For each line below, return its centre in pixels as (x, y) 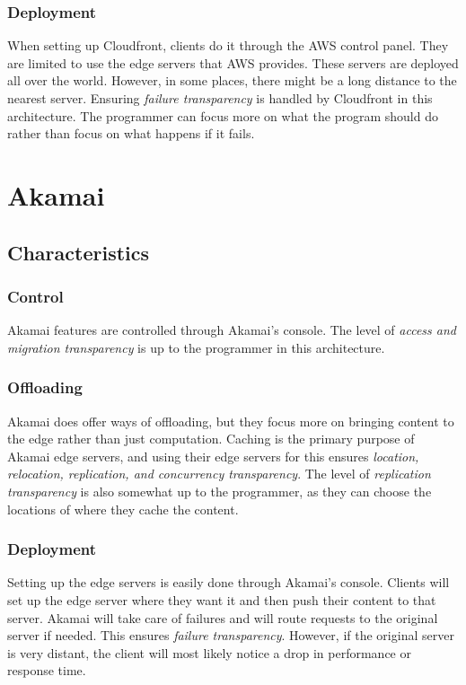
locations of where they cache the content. (123, 509)
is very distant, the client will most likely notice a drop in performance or (209, 652)
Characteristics (79, 252)
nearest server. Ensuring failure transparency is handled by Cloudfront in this (220, 98)
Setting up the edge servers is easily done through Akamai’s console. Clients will (229, 582)
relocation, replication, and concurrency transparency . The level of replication (219, 474)
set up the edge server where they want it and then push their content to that (222, 599)
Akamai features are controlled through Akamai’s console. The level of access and (232, 330)
